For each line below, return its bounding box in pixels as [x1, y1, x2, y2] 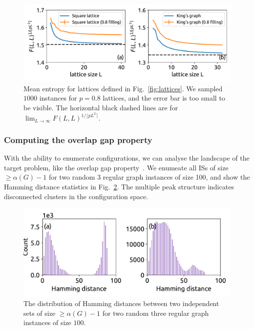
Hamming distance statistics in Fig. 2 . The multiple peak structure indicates [4, 182, 234, 192]
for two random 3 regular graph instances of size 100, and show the [48, 172, 250, 182]
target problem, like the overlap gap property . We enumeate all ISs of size [4, 162, 229, 172]
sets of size [23, 308, 56, 318]
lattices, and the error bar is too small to [103, 93, 225, 103]
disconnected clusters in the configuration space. [4, 191, 148, 201]
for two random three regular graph [102, 308, 209, 318]
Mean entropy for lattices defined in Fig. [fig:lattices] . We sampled [23, 83, 223, 93]
